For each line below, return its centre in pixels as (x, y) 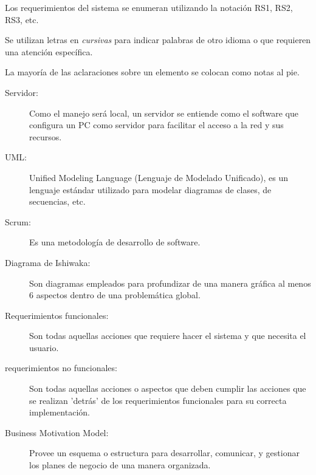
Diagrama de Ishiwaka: (48, 262)
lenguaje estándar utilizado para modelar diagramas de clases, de (150, 189)
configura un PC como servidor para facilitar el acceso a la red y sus (156, 125)
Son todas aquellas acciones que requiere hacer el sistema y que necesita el (168, 336)
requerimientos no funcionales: (61, 368)
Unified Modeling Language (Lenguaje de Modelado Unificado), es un (159, 177)
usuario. (44, 347)
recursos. (46, 136)
